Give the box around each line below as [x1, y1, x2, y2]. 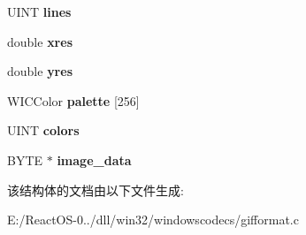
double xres [7, 32, 73, 50]
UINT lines [7, 3, 72, 20]
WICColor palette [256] [7, 91, 140, 110]
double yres [7, 62, 73, 80]
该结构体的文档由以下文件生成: [7, 180, 184, 199]
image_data [57, 150, 132, 169]
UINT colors [7, 121, 80, 140]
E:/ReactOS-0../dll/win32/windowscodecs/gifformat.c [7, 210, 299, 229]
